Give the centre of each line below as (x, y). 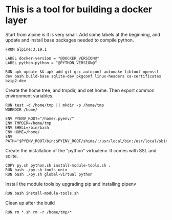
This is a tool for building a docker (79, 9)
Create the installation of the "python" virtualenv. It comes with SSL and (81, 150)
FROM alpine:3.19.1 (26, 49)
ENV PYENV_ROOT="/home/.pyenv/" (40, 118)
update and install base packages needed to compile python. (70, 40)
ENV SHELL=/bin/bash (27, 127)
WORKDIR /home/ (21, 109)
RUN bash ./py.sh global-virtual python (49, 174)
